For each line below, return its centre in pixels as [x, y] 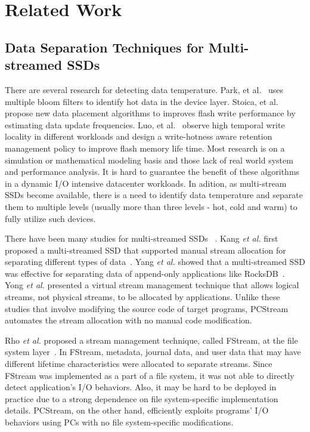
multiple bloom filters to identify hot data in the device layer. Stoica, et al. [142, 101]
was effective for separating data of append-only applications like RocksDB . [145, 273]
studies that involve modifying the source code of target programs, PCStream [147, 308]
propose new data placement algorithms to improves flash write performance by [150, 113]
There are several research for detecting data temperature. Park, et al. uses [144, 89]
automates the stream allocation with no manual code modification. [128, 320]
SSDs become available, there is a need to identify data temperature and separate [154, 195]
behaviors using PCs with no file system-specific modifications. [119, 422]
